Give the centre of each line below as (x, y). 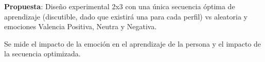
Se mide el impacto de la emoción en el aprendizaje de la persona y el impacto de (133, 43)
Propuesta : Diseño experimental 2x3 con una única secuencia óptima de (120, 6)
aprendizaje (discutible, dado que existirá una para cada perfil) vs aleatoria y (126, 16)
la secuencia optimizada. (42, 54)
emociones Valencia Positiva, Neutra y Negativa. (81, 26)
